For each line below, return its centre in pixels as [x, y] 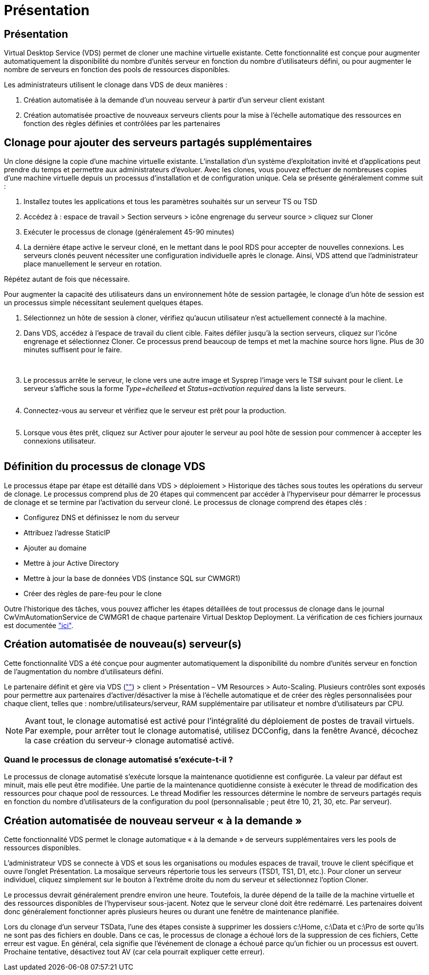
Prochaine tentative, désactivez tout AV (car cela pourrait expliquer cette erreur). [134, 952]
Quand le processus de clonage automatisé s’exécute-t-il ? [119, 760]
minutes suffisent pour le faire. [73, 350]
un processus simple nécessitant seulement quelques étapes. [104, 303]
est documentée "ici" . [39, 625]
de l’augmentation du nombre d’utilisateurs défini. [84, 671]
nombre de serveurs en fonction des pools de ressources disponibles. [117, 70]
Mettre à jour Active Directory [71, 563]
